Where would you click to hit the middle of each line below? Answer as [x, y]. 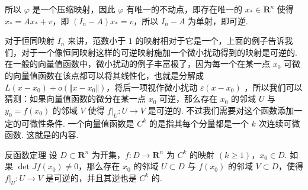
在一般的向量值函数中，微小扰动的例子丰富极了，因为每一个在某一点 [137, 64]
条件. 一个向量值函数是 [90, 123]
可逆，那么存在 [189, 99]
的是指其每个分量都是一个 [199, 123]
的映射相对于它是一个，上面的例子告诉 [210, 41]
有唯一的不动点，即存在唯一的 [184, 9]
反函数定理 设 [31, 154]
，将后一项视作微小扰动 [152, 87]
